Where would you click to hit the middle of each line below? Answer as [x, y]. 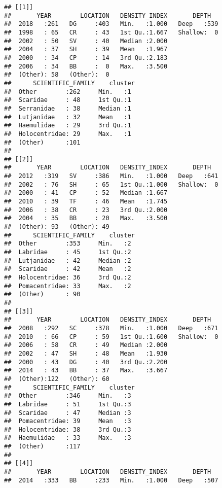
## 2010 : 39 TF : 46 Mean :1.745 [86, 202]
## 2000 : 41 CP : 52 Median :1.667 [86, 193]
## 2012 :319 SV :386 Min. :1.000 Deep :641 [111, 176]
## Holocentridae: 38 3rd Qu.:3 [68, 429]
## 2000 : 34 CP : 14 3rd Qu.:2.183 [86, 58]
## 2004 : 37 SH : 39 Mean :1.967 [86, 49]
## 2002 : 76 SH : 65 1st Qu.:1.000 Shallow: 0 [111, 184]
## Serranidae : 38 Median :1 [68, 108]
